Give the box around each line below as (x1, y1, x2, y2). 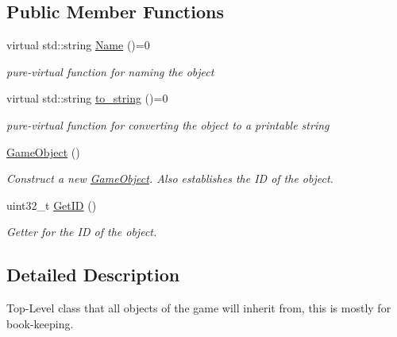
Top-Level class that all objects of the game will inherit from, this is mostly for (6, 300, 391, 316)
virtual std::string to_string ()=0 (6, 90, 168, 107)
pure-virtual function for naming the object (6, 63, 214, 79)
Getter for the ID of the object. (6, 223, 157, 240)
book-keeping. (6, 315, 74, 331)
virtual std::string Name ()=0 (6, 37, 150, 53)
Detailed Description (6, 262, 180, 287)
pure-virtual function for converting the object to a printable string (6, 116, 330, 133)
